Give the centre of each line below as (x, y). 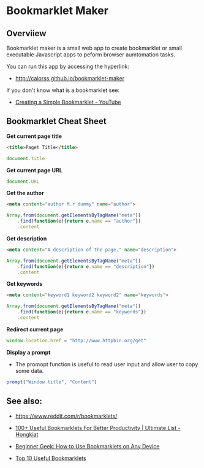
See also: (25, 401)
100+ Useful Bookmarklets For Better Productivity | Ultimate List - (98, 428)
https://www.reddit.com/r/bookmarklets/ (66, 416)
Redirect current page (35, 329)
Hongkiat (27, 434)
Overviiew (26, 33)
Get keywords (25, 284)
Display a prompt (28, 352)
